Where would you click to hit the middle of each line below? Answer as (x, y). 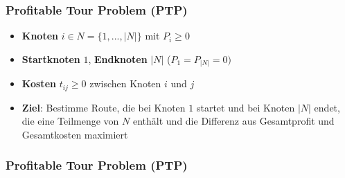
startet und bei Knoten (246, 107)
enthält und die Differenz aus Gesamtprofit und (233, 121)
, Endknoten (118, 59)
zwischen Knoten (125, 83)
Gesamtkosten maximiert (75, 134)
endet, (327, 107)
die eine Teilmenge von (70, 121)
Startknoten (51, 59)
